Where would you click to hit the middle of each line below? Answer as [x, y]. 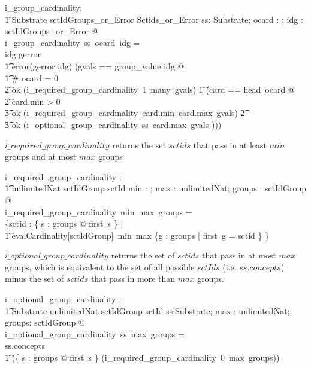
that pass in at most [239, 255]
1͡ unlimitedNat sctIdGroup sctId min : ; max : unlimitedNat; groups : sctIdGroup [156, 188]
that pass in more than [133, 279]
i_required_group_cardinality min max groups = [99, 212]
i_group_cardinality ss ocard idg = [73, 42]
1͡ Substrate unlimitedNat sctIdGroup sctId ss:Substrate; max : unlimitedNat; [147, 310]
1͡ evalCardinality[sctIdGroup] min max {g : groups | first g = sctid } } [137, 235]
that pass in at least [230, 145]
